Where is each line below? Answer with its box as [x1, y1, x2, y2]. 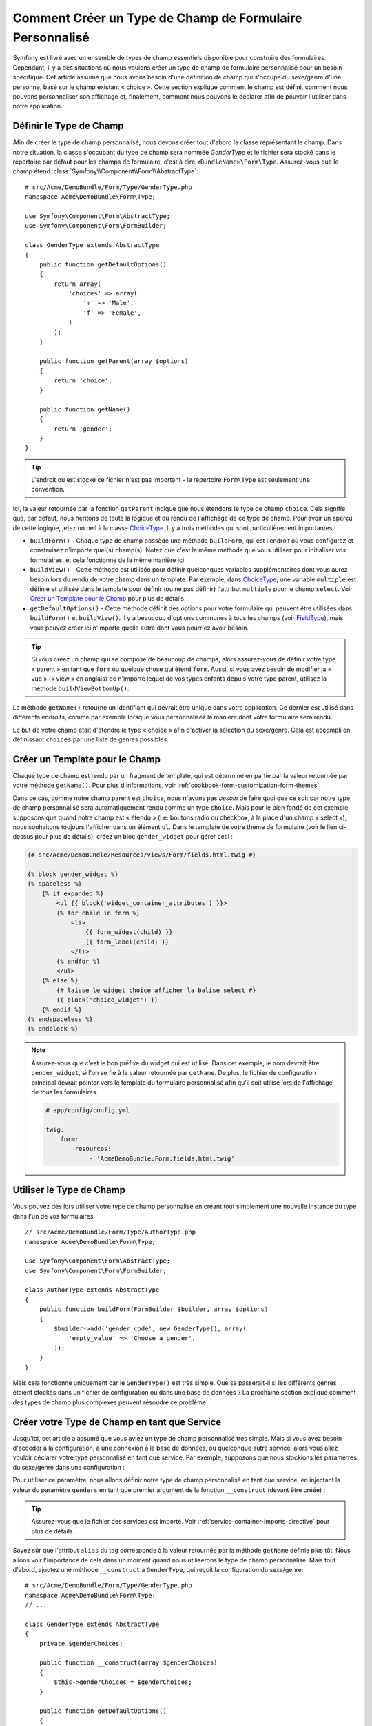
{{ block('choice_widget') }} [56, 996, 158, 1004]
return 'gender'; [54, 425, 113, 433]
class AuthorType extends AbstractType [25, 1286, 160, 1294]
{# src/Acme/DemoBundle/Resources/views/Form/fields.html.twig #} [27, 851, 256, 859]
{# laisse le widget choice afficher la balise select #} [56, 986, 256, 994]
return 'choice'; [54, 376, 113, 385]
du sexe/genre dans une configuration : [12, 1463, 125, 1471]
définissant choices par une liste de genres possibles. [12, 735, 169, 744]
